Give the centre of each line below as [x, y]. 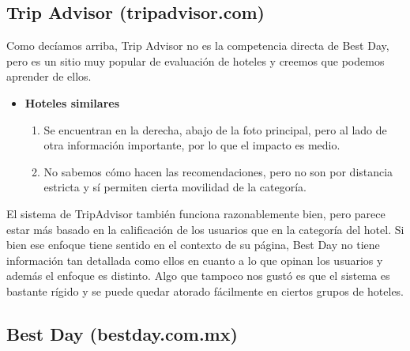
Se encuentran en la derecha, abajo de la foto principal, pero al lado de [215, 129]
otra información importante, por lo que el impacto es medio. [192, 145]
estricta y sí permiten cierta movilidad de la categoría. [175, 187]
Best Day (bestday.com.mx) [122, 333]
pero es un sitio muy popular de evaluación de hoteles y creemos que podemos [196, 60]
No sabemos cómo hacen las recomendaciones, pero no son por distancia [218, 171]
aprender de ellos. [49, 76]
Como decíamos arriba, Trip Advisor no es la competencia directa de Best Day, [198, 45]
